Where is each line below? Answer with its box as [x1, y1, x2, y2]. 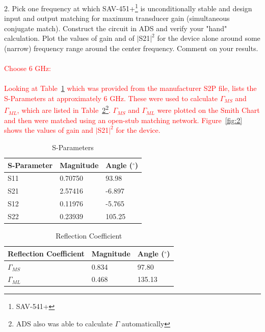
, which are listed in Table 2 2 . [17, 103, 111, 115]
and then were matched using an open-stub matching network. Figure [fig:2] [4, 114, 243, 125]
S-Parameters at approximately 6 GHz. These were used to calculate [4, 93, 218, 103]
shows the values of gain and [4, 125, 93, 135]
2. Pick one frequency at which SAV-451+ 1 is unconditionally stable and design [4, 2, 252, 13]
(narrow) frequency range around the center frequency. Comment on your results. [4, 43, 258, 54]
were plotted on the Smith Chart [157, 105, 260, 115]
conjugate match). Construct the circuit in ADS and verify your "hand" [4, 22, 227, 33]
